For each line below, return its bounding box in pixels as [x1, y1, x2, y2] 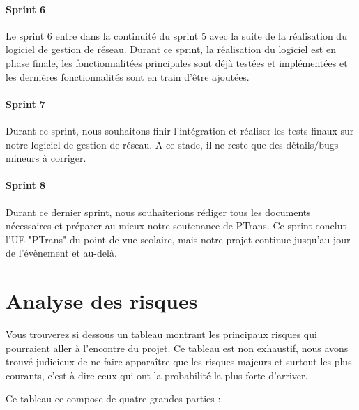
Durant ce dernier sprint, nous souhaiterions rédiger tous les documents [6, 204, 311, 219]
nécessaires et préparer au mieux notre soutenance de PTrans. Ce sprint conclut [6, 218, 346, 233]
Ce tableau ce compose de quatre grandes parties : [6, 391, 221, 406]
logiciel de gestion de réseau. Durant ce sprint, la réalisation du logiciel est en [6, 42, 336, 56]
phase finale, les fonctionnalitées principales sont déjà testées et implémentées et [6, 55, 348, 70]
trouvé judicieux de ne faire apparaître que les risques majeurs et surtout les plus [6, 354, 352, 369]
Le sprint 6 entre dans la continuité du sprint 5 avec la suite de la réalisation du [6, 28, 347, 43]
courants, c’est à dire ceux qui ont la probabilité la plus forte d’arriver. [6, 367, 308, 382]
